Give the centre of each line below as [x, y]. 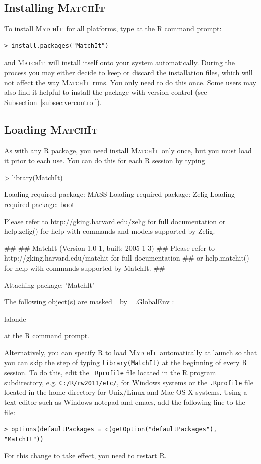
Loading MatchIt [51, 129]
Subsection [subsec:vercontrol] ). [53, 102]
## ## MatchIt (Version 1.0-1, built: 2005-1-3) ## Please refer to [110, 248]
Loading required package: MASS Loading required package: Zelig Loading [120, 194]
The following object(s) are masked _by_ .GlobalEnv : [89, 302]
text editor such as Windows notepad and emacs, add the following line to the [125, 402]
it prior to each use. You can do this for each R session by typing [105, 160]
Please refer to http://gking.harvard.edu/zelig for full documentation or [115, 221]
